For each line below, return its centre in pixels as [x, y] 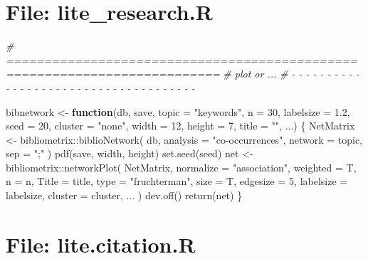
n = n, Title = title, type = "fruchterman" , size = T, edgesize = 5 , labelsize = [177, 181]
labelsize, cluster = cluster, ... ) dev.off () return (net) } [124, 195]
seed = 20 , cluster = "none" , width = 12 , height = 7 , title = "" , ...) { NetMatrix [180, 126]
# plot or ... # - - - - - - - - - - [291, 74]
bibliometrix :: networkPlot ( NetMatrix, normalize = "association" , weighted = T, [181, 167]
